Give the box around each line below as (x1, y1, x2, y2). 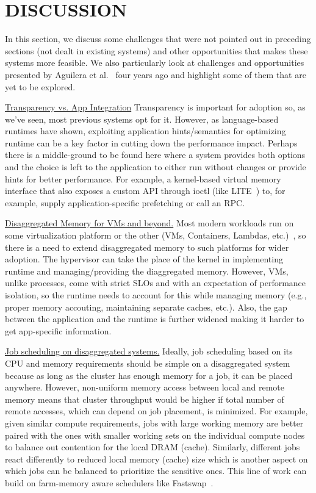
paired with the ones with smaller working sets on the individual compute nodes (5, 428, 305, 441)
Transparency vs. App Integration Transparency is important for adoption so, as (5, 101, 306, 113)
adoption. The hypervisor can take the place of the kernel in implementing (5, 253, 283, 265)
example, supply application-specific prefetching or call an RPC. (5, 196, 245, 209)
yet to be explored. (5, 80, 76, 93)
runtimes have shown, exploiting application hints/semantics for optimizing (5, 124, 286, 137)
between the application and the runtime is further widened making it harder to (5, 312, 304, 325)
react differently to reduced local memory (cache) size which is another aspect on (5, 452, 308, 465)
